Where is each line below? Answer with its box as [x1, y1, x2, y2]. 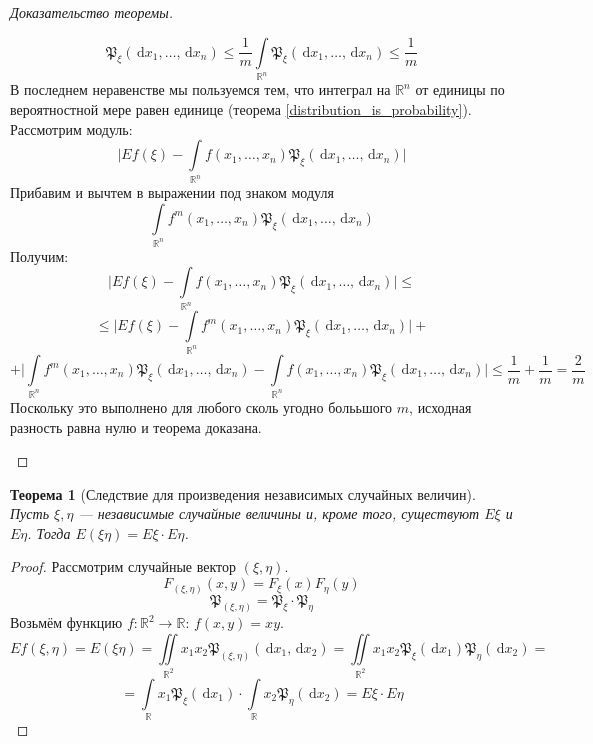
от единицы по [415, 79, 505, 100]
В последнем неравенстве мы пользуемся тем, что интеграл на [10, 79, 391, 100]
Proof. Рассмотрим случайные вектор [10, 556, 236, 577]
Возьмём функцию [10, 612, 123, 633]
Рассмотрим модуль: [10, 118, 133, 139]
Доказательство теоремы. [10, 2, 173, 22]
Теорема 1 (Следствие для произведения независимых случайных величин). [10, 483, 476, 504]
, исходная [409, 396, 472, 417]
